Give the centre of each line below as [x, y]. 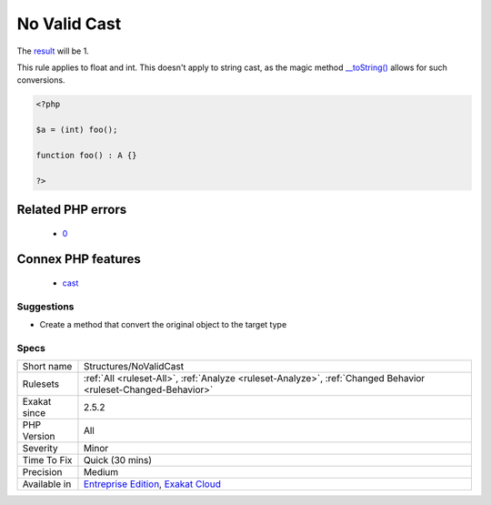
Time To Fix [47, 460]
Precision [42, 472]
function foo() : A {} [86, 155]
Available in [47, 484]
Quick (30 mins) [118, 460]
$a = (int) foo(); [77, 130]
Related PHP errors [72, 210]
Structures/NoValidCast [134, 367]
